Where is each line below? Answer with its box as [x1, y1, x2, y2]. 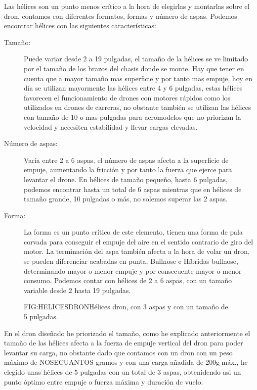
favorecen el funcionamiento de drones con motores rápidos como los [24, 92, 231, 102]
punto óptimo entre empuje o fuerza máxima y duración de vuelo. [4, 376, 203, 387]
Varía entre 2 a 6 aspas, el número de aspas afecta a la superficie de [24, 154, 229, 165]
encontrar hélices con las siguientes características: [4, 20, 156, 31]
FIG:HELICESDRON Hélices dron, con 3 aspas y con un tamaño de [24, 301, 228, 312]
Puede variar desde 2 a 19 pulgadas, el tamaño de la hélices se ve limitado [24, 53, 248, 64]
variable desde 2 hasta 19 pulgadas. [24, 285, 131, 295]
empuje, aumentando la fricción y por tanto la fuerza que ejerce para [24, 164, 232, 175]
